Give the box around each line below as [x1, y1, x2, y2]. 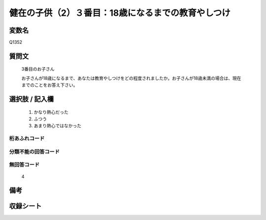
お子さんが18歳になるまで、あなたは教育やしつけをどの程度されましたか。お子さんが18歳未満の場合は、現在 [21, 75, 241, 81]
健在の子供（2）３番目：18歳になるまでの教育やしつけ [9, 7, 231, 18]
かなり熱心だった [33, 109, 68, 115]
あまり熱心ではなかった [33, 123, 81, 129]
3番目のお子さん [21, 66, 55, 72]
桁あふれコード [9, 135, 45, 142]
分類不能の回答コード [9, 148, 60, 155]
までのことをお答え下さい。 [21, 82, 78, 88]
